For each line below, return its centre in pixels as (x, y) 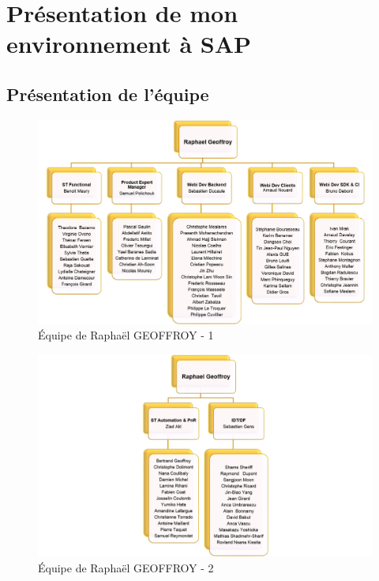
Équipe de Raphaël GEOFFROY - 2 (126, 568)
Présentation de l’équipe (108, 94)
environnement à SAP (129, 44)
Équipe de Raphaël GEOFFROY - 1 (126, 335)
